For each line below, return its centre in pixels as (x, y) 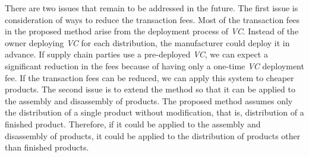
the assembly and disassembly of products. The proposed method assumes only (149, 100)
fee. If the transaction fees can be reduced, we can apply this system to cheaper (149, 77)
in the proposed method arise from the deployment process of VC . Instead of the (152, 31)
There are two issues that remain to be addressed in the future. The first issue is (152, 8)
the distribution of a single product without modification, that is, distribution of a (154, 112)
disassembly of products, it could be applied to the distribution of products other (153, 135)
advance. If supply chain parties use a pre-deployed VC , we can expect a (136, 54)
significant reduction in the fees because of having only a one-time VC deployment (154, 65)
